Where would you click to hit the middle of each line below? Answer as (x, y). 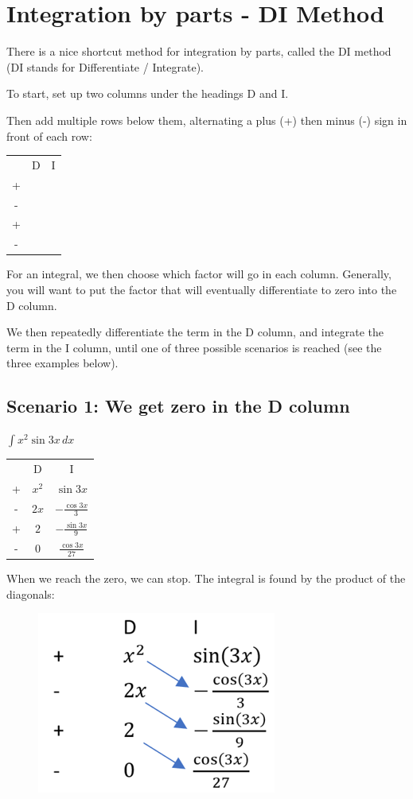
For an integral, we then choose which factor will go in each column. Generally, (199, 274)
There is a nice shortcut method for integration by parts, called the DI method (199, 51)
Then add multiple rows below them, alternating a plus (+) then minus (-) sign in (207, 120)
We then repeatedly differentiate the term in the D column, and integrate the (195, 332)
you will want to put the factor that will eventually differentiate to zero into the (202, 289)
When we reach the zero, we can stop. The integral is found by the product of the (206, 578)
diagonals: (31, 593)
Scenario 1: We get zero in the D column (178, 406)
